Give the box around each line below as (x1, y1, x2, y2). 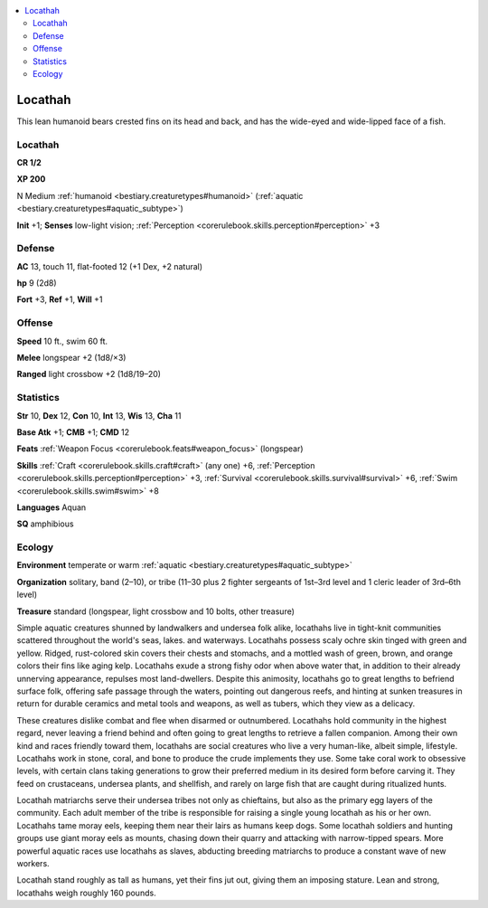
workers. (16, 858, 50, 869)
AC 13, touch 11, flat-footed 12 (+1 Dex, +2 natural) (16, 260, 203, 271)
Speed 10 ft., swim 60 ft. (16, 336, 108, 346)
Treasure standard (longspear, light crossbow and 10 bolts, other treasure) (16, 606, 296, 617)
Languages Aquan (16, 502, 87, 513)
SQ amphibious (16, 518, 74, 529)
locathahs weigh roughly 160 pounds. (16, 887, 157, 898)
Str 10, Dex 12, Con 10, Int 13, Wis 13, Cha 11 (16, 410, 182, 421)
